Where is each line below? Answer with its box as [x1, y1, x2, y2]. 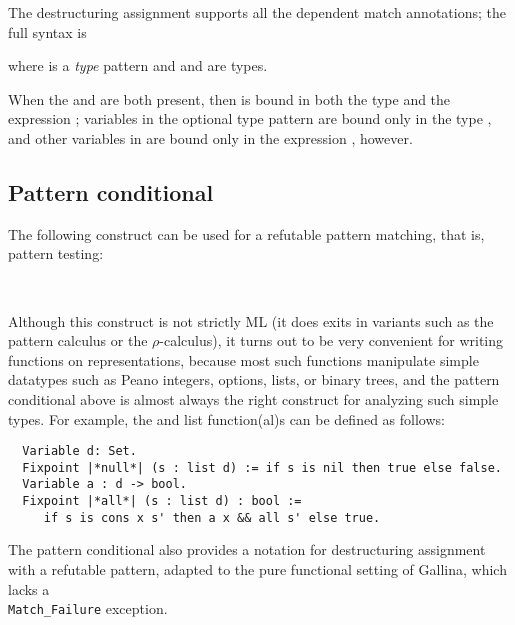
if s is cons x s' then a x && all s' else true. [43, 510, 381, 525]
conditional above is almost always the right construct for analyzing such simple [8, 388, 499, 409]
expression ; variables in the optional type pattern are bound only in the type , [8, 108, 492, 129]
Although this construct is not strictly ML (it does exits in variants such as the [8, 310, 494, 331]
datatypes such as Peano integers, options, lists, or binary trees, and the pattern [8, 369, 500, 390]
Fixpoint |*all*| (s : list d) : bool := [22, 494, 302, 509]
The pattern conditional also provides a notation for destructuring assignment [8, 539, 486, 560]
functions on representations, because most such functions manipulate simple [8, 349, 479, 370]
